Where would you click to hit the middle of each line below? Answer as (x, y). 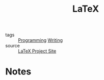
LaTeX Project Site (37, 51)
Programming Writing (40, 40)
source (13, 46)
